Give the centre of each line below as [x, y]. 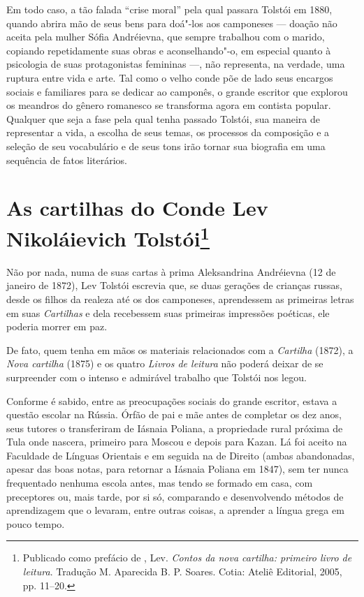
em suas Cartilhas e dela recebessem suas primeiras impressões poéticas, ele [168, 312]
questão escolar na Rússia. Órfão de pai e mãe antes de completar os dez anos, [174, 414]
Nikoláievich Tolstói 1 [108, 236]
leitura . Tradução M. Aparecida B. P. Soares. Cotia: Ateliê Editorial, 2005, [182, 572]
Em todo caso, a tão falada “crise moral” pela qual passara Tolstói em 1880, [169, 9]
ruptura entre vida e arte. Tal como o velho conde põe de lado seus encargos [170, 77]
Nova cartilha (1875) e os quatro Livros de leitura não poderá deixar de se [165, 363]
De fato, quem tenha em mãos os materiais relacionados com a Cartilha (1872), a [180, 349]
